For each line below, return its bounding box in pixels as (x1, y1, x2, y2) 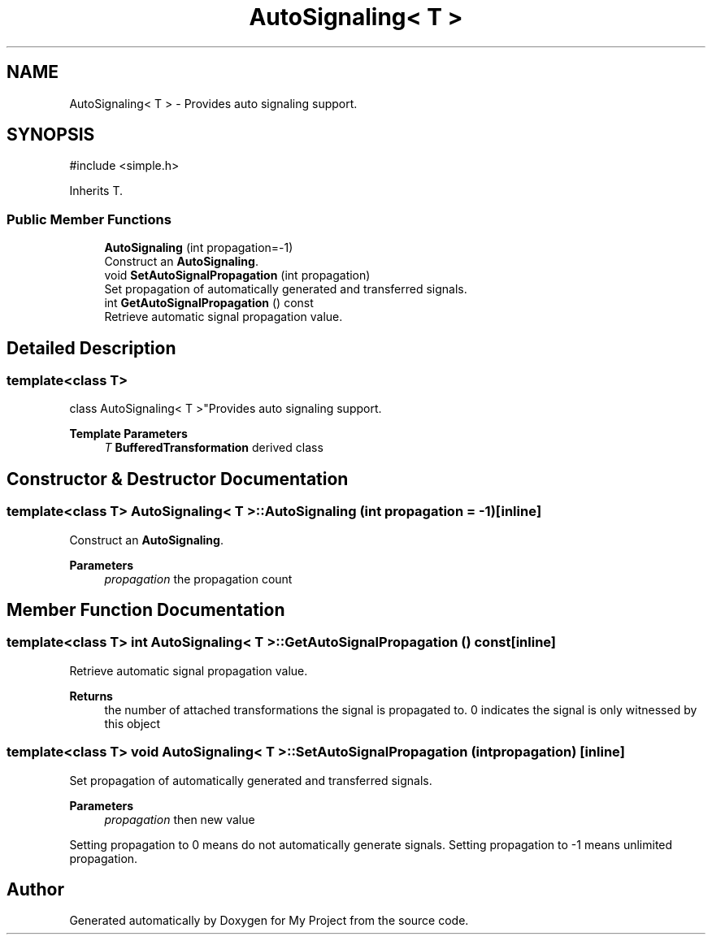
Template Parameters (69, 427, 188, 441)
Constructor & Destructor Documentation (7, 468, 349, 489)
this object (104, 716, 161, 731)
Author (7, 879, 64, 900)
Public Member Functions (7, 210, 171, 228)
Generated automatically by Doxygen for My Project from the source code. (69, 913, 469, 928)
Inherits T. (69, 184, 124, 198)
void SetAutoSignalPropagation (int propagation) (104, 268, 371, 283)
